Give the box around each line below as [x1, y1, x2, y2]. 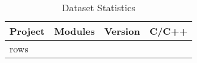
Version [104, 24, 140, 38]
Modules [54, 24, 95, 38]
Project [9, 24, 45, 38]
